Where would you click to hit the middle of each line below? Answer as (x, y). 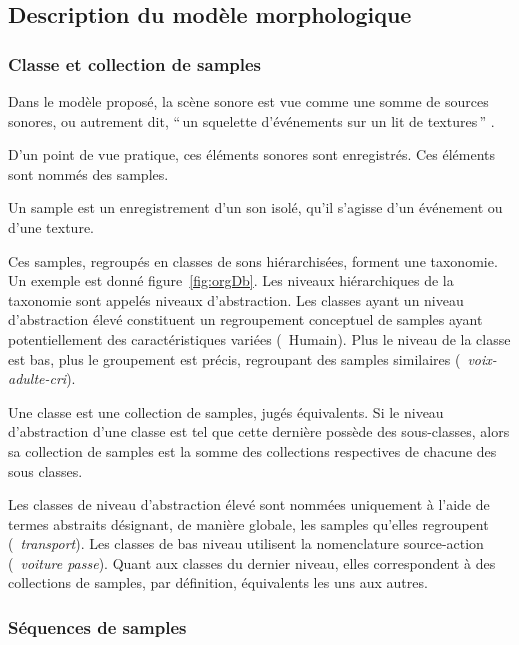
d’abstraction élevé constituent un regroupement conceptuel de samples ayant (245, 319)
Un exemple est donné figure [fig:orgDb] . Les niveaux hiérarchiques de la (231, 280)
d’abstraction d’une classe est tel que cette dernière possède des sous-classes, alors (259, 431)
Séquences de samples (97, 626)
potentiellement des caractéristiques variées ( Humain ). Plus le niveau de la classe (259, 338)
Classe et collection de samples (135, 63)
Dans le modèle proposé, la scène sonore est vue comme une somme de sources (248, 101)
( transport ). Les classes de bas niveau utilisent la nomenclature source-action (246, 543)
